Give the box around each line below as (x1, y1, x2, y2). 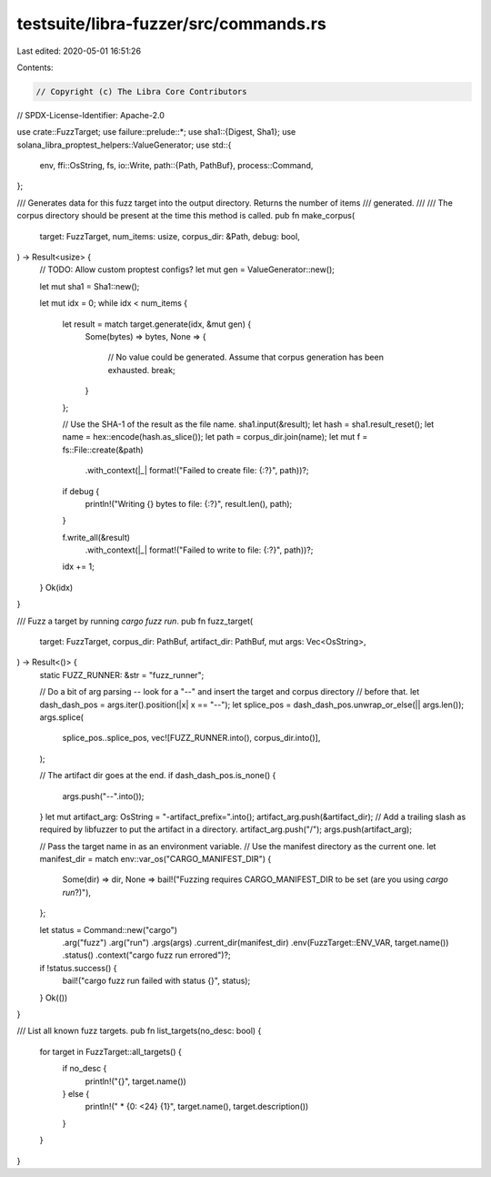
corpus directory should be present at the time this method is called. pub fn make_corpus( (16, 210, 356, 221)
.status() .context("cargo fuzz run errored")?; (62, 949, 231, 960)
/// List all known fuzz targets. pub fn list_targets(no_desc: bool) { (16, 1025, 262, 1037)
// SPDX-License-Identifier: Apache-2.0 (16, 109, 165, 120)
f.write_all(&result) (62, 532, 131, 543)
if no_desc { (62, 1063, 107, 1074)
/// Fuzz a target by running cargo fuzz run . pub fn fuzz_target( (16, 615, 254, 626)
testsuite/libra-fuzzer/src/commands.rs (16, 14, 326, 34)
